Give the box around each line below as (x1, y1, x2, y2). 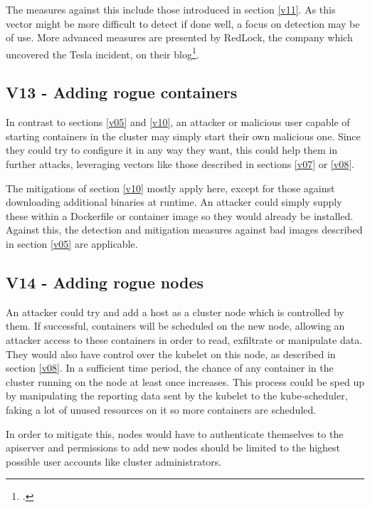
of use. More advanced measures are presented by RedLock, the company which (6, 30, 353, 45)
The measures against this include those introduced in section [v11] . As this (6, 2, 336, 16)
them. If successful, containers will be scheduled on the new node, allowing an (6, 318, 345, 333)
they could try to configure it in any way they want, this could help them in (6, 142, 338, 157)
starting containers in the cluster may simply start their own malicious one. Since (6, 128, 361, 143)
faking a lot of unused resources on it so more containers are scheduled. (6, 402, 317, 417)
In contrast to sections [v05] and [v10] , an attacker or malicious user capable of (6, 115, 350, 130)
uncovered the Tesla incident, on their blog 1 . (6, 44, 199, 61)
